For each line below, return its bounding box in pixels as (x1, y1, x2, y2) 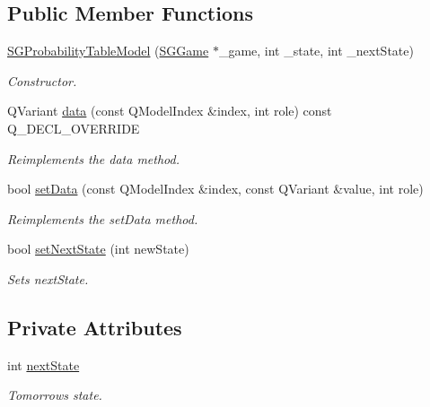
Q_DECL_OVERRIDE (7, 118, 140, 137)
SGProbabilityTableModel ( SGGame (7, 41, 209, 60)
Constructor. (7, 71, 77, 90)
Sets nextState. (7, 269, 89, 288)
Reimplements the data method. (7, 149, 180, 168)
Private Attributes (7, 313, 182, 341)
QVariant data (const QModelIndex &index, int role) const (7, 101, 332, 120)
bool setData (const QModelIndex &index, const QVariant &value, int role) (7, 179, 424, 198)
